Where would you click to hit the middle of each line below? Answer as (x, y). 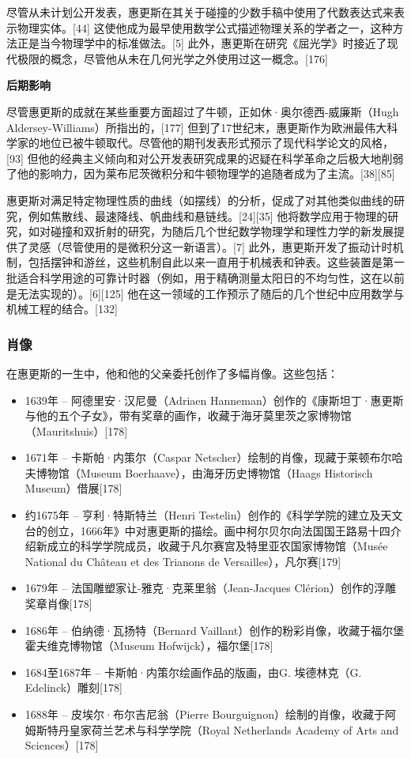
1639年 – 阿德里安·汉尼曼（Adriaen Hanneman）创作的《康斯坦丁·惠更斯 (214, 400)
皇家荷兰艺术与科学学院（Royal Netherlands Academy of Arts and (234, 729)
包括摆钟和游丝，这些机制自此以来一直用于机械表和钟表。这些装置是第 (211, 262)
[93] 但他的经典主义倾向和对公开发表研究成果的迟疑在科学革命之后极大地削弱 (205, 158)
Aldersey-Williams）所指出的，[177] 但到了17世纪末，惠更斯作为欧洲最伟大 (197, 127)
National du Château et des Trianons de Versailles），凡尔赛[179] (183, 561)
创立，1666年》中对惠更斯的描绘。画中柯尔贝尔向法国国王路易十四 (219, 530)
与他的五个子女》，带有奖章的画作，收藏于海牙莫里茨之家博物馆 (188, 415)
